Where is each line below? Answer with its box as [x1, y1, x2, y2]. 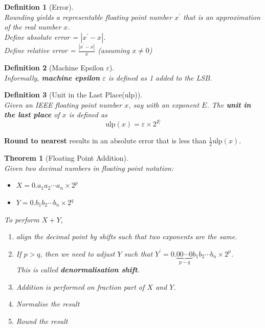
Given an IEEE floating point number [4, 99, 122, 110]
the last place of [4, 109, 60, 120]
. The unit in [207, 99, 251, 110]
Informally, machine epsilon [4, 72, 100, 83]
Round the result [16, 316, 68, 326]
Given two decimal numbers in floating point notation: [4, 162, 174, 173]
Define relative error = [4, 45, 76, 56]
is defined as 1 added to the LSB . [108, 72, 212, 83]
